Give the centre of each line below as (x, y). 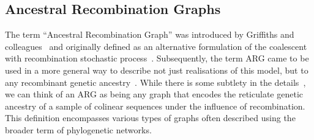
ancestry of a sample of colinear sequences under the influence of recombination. (155, 106)
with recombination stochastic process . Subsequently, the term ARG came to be (157, 58)
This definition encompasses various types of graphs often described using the (150, 118)
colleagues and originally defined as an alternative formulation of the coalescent (156, 46)
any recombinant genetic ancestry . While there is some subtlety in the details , (155, 82)
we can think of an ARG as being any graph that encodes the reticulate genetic (154, 94)
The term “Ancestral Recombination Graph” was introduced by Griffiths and (150, 34)
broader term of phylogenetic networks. (78, 129)
